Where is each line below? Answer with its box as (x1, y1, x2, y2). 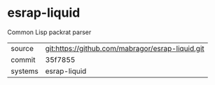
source (11, 43, 34, 53)
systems (11, 66, 39, 76)
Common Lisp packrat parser (7, 28, 92, 36)
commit (11, 54, 36, 64)
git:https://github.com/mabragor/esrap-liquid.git (45, 43, 204, 53)
